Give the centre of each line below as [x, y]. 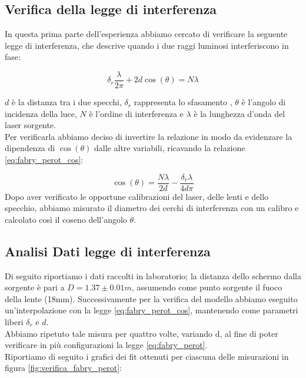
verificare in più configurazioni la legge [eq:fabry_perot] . [106, 345]
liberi [14, 322]
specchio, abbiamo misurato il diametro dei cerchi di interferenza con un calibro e [152, 208]
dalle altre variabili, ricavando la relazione [170, 148]
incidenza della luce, [41, 113]
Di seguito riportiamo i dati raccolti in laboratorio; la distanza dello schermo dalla [153, 275]
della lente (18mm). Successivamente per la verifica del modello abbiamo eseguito [151, 298]
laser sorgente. [30, 125]
